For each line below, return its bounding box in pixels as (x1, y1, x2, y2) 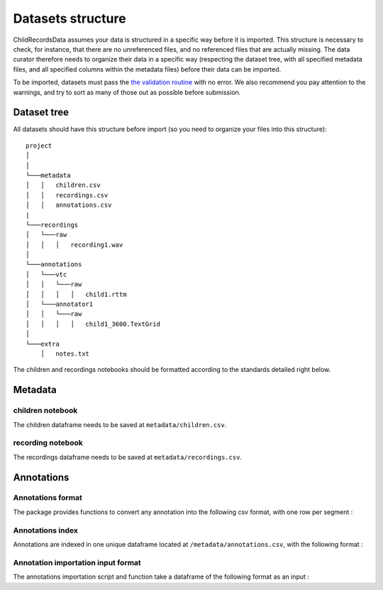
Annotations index (13, 525, 78, 535)
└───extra (26, 340, 60, 348)
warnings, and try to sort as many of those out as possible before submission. (13, 88, 241, 96)
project (26, 142, 52, 149)
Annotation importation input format (13, 557, 141, 567)
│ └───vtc (26, 270, 67, 278)
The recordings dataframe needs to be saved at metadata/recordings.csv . (13, 453, 243, 461)
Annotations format (13, 493, 83, 503)
